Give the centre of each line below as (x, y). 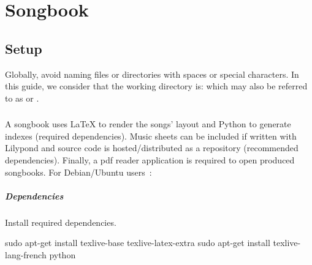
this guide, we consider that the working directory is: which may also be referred (156, 86)
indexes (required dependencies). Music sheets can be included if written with (151, 136)
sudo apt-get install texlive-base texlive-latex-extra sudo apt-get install (138, 243)
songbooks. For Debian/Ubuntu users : (78, 172)
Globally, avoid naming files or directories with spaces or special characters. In (152, 74)
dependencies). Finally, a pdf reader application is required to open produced (150, 160)
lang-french (26, 255)
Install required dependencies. (61, 222)
